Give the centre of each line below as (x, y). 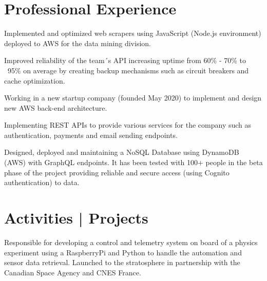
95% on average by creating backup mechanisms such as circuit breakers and (128, 70)
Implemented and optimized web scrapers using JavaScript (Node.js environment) (133, 33)
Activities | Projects (76, 218)
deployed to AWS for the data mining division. (78, 43)
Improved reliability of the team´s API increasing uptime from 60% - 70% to (125, 60)
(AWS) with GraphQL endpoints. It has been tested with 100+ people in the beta (133, 162)
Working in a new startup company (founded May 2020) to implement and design (133, 98)
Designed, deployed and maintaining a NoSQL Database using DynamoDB (122, 152)
